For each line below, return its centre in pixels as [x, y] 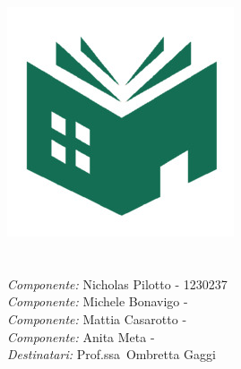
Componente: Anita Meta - [81, 336]
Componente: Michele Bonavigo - [98, 301]
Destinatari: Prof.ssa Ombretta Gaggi [112, 354]
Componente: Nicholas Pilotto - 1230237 [117, 283]
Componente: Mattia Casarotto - [97, 318]
